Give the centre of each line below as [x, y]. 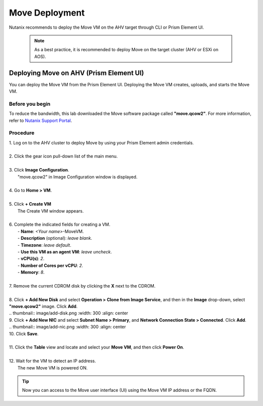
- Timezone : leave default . [45, 245]
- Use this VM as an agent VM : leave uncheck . [65, 251]
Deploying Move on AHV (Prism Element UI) [76, 73]
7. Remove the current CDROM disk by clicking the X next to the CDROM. [82, 286]
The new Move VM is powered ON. [53, 367]
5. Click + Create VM [30, 204]
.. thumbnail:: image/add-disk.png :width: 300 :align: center [69, 313]
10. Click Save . [24, 333]
